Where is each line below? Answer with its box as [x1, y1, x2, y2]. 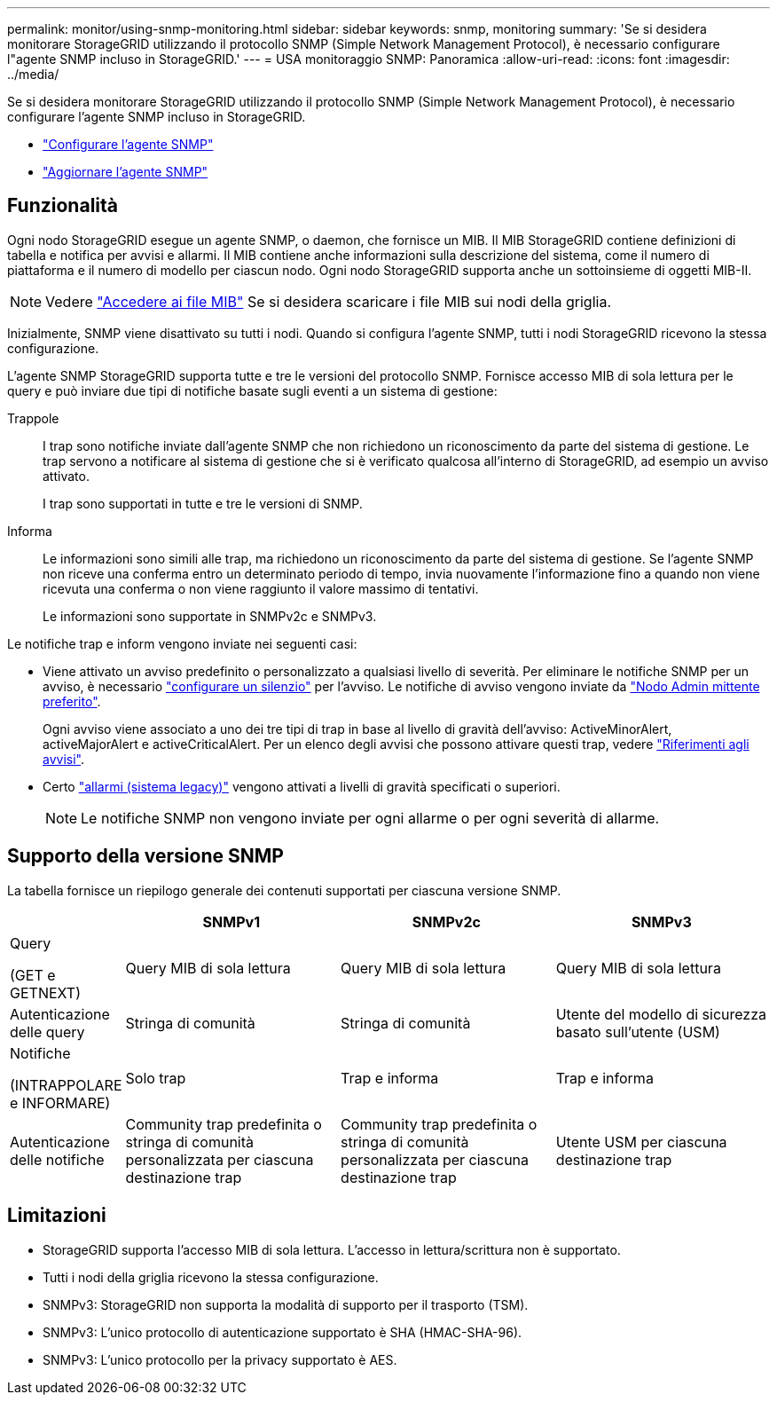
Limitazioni [7, 1204, 106, 1227]
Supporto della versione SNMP [7, 845, 284, 868]
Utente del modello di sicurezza [555, 1004, 767, 1023]
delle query [10, 1022, 85, 1041]
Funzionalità [7, 194, 118, 217]
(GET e [10, 965, 56, 984]
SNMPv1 [202, 912, 261, 931]
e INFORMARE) [10, 1093, 111, 1112]
